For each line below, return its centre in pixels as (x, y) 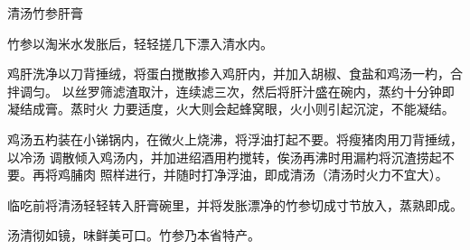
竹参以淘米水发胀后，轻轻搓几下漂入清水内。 (140, 43)
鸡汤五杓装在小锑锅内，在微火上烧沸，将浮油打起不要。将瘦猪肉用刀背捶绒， (235, 139)
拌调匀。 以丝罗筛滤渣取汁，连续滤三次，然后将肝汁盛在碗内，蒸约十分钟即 (231, 91)
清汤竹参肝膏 (45, 13)
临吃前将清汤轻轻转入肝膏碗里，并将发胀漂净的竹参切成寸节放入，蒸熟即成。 (235, 204)
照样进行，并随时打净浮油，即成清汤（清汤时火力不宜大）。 (274, 175)
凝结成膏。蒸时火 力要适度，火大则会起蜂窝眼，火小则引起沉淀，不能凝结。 (231, 109)
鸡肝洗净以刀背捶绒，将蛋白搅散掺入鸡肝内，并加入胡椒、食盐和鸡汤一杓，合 (235, 74)
